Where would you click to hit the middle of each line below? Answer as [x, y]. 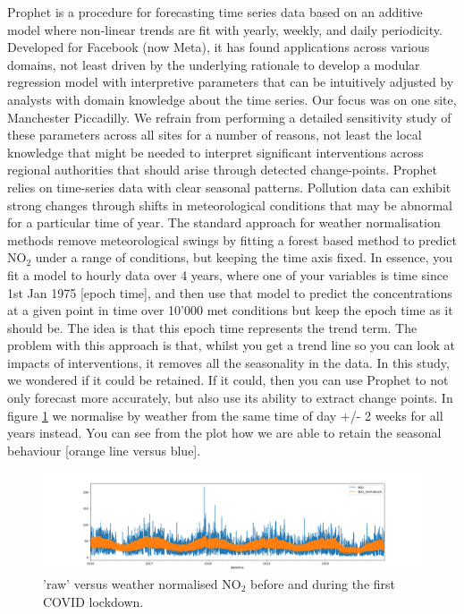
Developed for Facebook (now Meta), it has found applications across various [219, 47]
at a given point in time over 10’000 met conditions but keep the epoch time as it [230, 310]
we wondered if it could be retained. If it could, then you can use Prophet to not [228, 380]
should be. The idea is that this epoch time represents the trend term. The [212, 327]
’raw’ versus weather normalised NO [142, 584]
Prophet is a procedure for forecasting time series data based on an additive [215, 12]
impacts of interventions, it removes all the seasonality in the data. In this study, [228, 362]
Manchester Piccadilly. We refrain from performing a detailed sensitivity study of [229, 117]
